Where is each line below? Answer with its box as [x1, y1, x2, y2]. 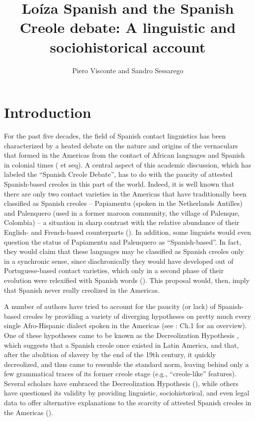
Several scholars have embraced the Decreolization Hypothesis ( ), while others [4, 378, 239, 388]
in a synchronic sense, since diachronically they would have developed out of [4, 255, 233, 266]
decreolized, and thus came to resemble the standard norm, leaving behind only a [4, 359, 249, 369]
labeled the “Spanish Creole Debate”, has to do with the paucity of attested [4, 169, 233, 179]
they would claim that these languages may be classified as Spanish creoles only [4, 246, 244, 256]
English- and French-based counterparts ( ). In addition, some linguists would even [4, 226, 251, 237]
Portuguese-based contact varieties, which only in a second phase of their [4, 265, 224, 276]
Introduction [4, 102, 91, 122]
